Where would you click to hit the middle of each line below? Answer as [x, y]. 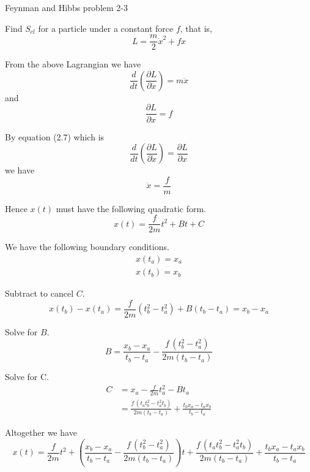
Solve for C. [27, 377]
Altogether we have [41, 432]
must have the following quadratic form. [131, 208]
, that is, [196, 28]
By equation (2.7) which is [55, 136]
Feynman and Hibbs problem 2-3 [66, 7]
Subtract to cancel [39, 293]
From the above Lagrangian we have [73, 64]
